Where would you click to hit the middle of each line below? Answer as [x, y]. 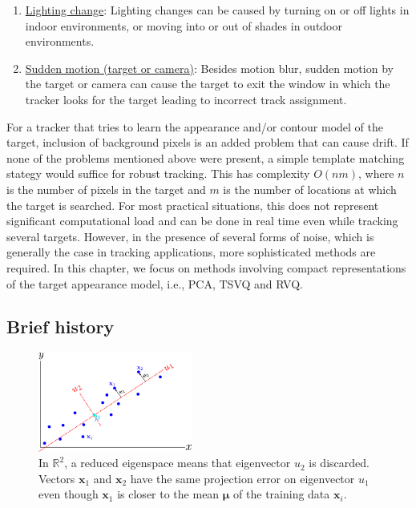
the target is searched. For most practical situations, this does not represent [193, 205]
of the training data [282, 494]
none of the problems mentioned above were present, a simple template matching [206, 157]
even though [69, 494]
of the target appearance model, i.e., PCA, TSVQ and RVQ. [155, 283]
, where [376, 173]
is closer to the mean [168, 494]
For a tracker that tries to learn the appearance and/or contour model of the [195, 126]
